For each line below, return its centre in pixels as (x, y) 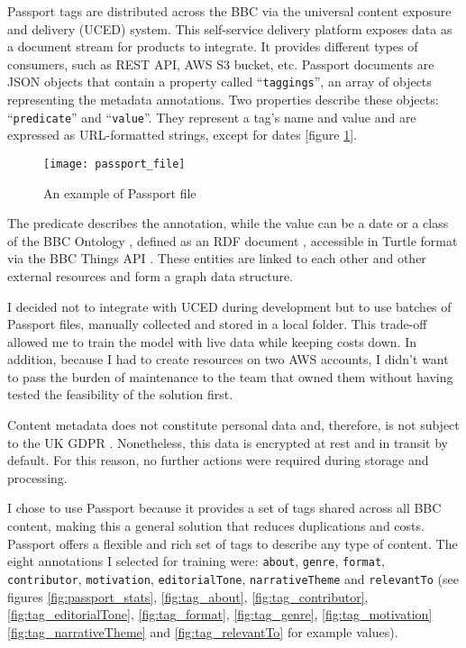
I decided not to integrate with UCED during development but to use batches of (229, 306)
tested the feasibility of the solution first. (120, 394)
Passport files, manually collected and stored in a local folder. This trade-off (217, 324)
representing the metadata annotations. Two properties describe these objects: (223, 100)
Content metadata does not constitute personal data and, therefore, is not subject (233, 425)
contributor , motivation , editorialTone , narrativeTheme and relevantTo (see (233, 578)
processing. (37, 477)
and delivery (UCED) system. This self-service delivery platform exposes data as (230, 28)
